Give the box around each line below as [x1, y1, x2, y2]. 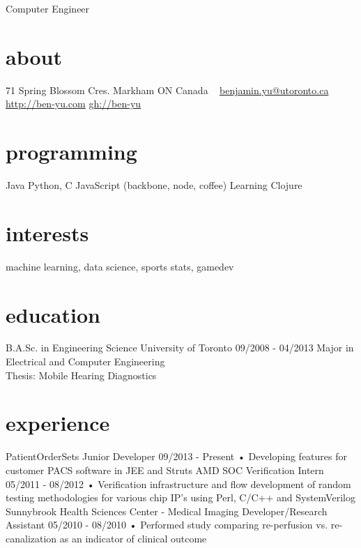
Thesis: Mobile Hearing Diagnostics [6, 367, 157, 382]
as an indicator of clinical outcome [59, 531, 207, 545]
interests [6, 218, 89, 247]
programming [6, 137, 137, 166]
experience [6, 409, 110, 437]
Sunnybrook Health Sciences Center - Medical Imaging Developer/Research [6, 503, 328, 518]
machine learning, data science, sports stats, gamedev [6, 259, 234, 273]
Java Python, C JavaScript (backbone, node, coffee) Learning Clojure [6, 178, 302, 192]
